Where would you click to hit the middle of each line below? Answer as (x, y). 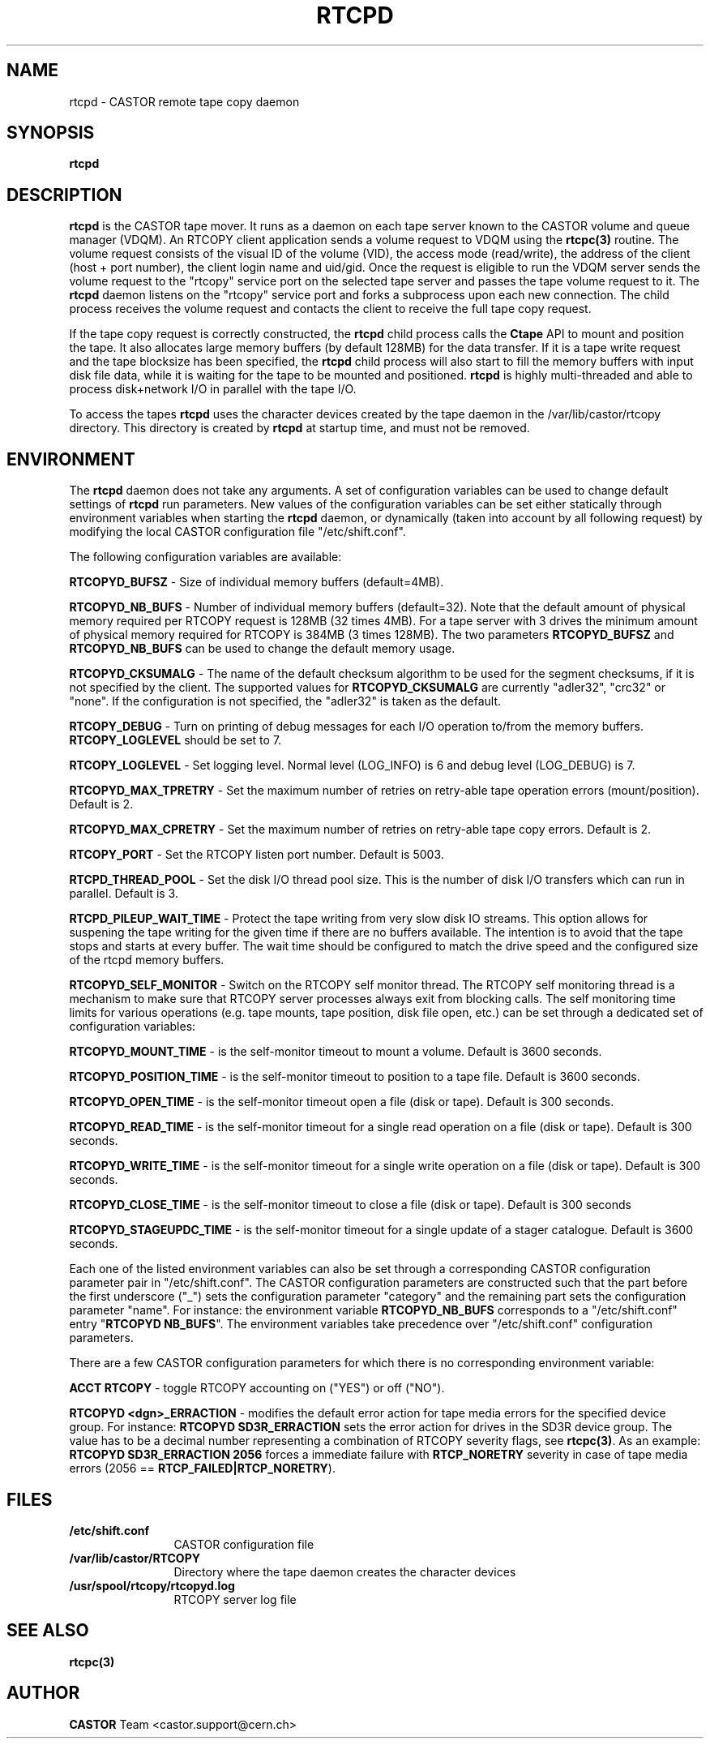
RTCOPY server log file (235, 1599)
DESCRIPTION (64, 195)
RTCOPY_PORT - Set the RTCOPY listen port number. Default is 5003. (257, 855)
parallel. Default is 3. (124, 894)
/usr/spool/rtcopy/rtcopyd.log (152, 1585)
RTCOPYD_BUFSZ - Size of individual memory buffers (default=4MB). (257, 582)
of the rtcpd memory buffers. (147, 960)
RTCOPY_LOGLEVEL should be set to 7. (175, 740)
